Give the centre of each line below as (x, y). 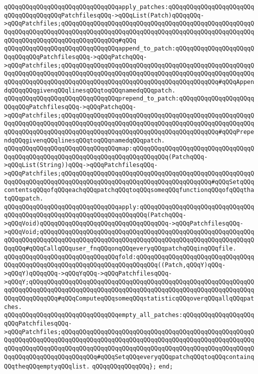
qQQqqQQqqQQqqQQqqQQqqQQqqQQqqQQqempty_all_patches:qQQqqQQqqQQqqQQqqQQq (129, 315)
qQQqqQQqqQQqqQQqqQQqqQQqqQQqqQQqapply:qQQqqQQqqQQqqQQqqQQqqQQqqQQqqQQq (129, 207)
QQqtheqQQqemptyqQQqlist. (47, 367)
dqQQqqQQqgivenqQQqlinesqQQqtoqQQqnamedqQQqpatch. (90, 90)
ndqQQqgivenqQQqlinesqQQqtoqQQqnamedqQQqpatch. (85, 140)
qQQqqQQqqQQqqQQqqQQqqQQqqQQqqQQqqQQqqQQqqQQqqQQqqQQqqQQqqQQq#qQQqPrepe (129, 132)
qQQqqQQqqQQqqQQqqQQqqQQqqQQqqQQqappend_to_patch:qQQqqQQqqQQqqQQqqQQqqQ (129, 49)
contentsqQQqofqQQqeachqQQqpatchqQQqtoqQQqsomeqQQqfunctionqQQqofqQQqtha (129, 190)
